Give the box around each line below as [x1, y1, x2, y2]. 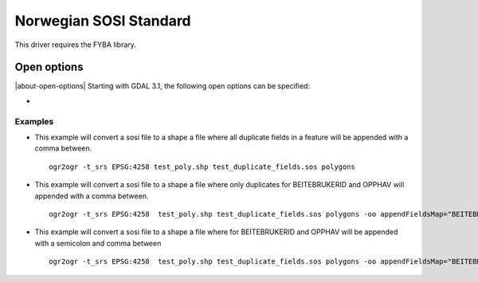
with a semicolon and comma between [34, 238, 162, 248]
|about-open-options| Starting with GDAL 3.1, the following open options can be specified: [14, 81, 311, 91]
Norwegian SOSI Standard [14, 12, 191, 29]
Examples [14, 116, 54, 127]
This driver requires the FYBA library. [14, 40, 137, 49]
